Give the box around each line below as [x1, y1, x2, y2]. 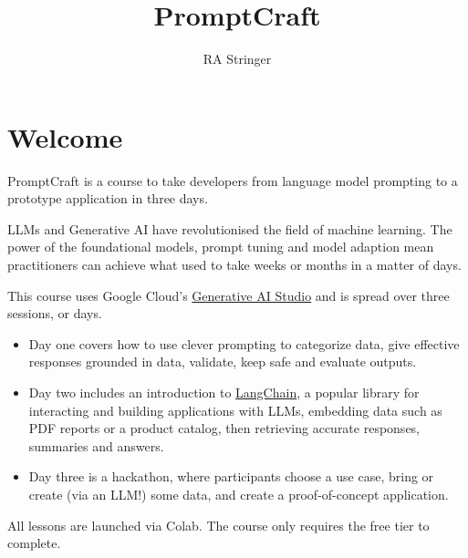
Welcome [7, 118, 123, 155]
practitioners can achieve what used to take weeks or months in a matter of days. [7, 255, 462, 274]
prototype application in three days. [7, 189, 208, 208]
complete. [7, 533, 61, 553]
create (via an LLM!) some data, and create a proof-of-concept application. [28, 484, 449, 503]
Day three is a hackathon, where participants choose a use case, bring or [28, 467, 434, 486]
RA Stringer [203, 49, 272, 68]
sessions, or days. [7, 304, 102, 323]
